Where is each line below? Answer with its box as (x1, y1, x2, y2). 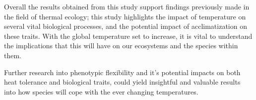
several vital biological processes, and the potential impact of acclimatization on (4, 21, 247, 31)
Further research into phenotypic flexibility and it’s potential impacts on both (4, 67, 241, 77)
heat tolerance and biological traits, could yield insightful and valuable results (4, 77, 241, 87)
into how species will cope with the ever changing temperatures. (4, 86, 198, 97)
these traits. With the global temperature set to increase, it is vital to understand (4, 30, 253, 41)
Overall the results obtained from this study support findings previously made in (4, 1, 250, 11)
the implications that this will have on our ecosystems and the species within (4, 40, 238, 51)
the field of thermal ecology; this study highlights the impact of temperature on (4, 11, 246, 21)
